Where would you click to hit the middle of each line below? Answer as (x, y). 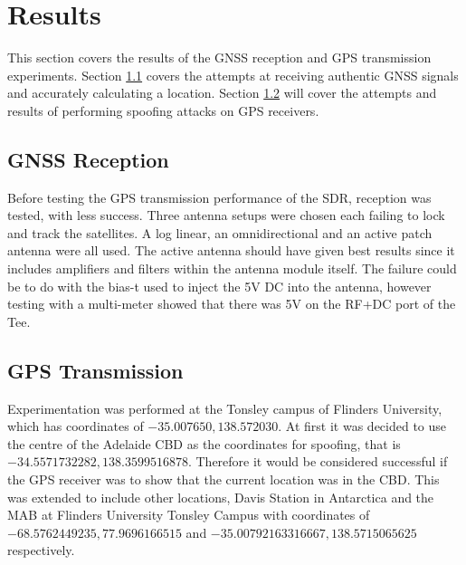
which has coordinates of (76, 426)
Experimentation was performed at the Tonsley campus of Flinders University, (225, 408)
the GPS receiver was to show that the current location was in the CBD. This (223, 479)
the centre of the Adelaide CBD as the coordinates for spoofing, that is (204, 443)
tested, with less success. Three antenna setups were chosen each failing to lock (226, 215)
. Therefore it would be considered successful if (318, 461)
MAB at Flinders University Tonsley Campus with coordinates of (189, 515)
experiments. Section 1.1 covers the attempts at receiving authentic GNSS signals (233, 75)
